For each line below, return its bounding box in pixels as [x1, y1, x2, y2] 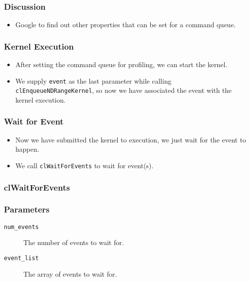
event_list [4, 254, 39, 262]
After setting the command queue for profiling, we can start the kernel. [15, 59, 228, 70]
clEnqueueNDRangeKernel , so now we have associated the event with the [15, 85, 232, 95]
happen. [15, 144, 39, 154]
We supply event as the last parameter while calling [15, 75, 172, 86]
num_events [4, 223, 39, 230]
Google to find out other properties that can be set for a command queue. [15, 19, 236, 30]
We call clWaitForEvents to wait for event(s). [15, 160, 154, 170]
